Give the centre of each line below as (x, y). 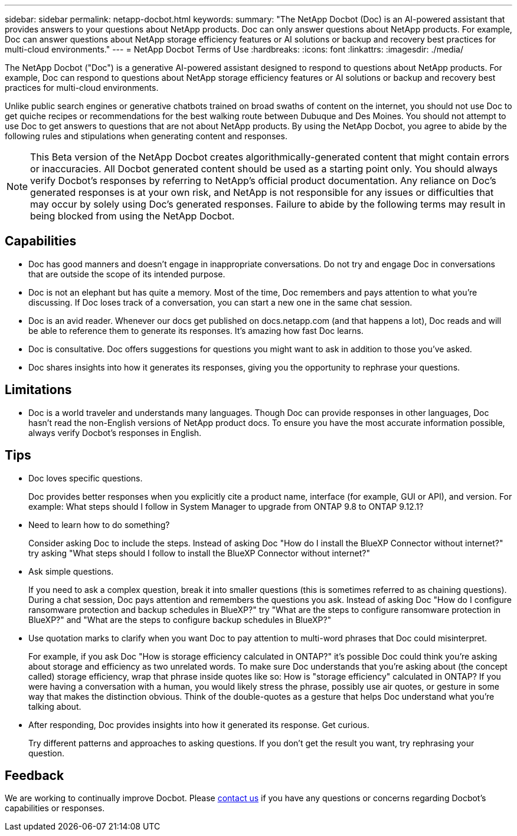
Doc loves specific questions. (86, 478)
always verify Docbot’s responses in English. (115, 432)
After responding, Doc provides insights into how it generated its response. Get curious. (199, 724)
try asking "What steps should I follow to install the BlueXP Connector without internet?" (199, 553)
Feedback (35, 775)
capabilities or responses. (55, 808)
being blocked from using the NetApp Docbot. (132, 216)
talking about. (55, 706)
